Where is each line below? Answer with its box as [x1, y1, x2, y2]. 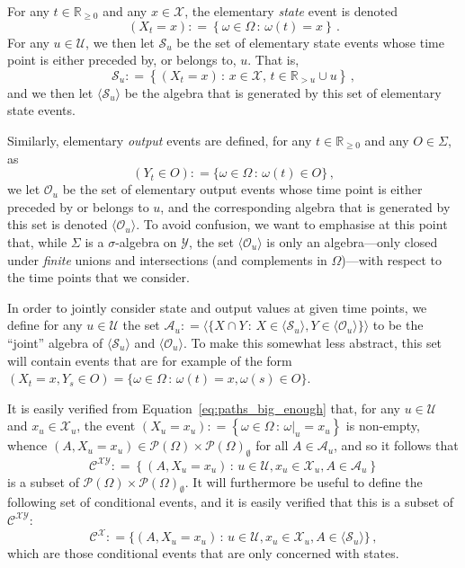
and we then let [7, 83, 94, 102]
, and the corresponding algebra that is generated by [160, 197, 451, 216]
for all [255, 436, 289, 455]
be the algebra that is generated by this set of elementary [124, 83, 442, 102]
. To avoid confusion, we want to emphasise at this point [136, 215, 448, 234]
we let [7, 180, 40, 199]
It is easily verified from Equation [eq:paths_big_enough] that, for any [7, 398, 400, 417]
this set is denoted [7, 215, 108, 234]
